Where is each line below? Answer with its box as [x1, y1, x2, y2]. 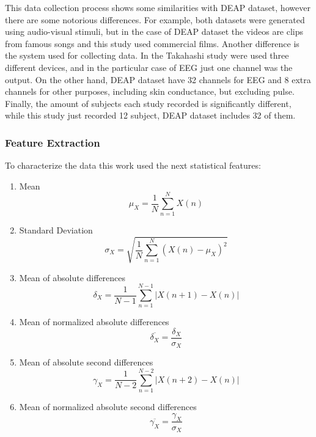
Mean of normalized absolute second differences [19, 400, 197, 413]
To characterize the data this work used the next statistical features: [5, 159, 261, 172]
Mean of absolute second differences [19, 356, 153, 369]
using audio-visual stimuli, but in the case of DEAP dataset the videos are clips [5, 25, 304, 38]
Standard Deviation [19, 224, 93, 237]
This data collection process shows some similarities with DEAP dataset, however [5, 1, 310, 13]
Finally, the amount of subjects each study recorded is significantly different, [5, 97, 292, 109]
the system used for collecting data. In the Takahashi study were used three [5, 49, 289, 62]
